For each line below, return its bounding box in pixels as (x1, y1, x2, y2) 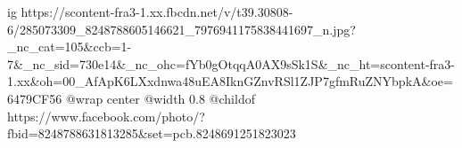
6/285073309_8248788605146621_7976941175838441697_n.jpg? (7, 19, 356, 38)
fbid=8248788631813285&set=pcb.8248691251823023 (7, 124, 296, 143)
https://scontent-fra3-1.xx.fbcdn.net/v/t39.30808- (21, 3, 293, 20)
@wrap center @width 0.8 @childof (65, 89, 255, 107)
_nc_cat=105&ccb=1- (7, 37, 132, 56)
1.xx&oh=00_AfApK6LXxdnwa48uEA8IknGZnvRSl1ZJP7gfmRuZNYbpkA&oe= (7, 72, 453, 90)
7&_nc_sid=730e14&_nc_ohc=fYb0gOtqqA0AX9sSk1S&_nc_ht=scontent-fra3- (7, 54, 455, 73)
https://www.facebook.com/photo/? (7, 106, 205, 125)
